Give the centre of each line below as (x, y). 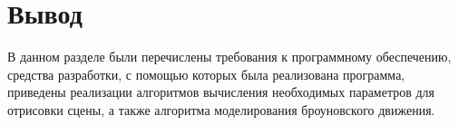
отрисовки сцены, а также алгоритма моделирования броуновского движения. (221, 109)
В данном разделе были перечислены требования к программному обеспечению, (229, 57)
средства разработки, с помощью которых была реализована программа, (206, 74)
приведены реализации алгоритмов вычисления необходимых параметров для (221, 92)
